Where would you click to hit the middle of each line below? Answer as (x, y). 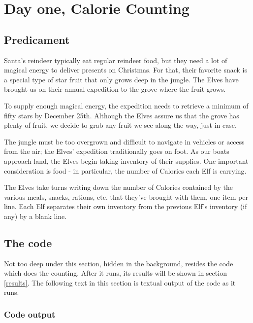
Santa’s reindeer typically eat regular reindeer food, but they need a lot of (116, 60)
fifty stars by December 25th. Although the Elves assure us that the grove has (122, 115)
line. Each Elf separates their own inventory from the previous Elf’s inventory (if (126, 206)
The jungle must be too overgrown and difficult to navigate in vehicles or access (124, 141)
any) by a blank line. (35, 216)
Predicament (37, 39)
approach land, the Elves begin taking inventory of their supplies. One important (126, 161)
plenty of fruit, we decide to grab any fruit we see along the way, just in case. (120, 125)
